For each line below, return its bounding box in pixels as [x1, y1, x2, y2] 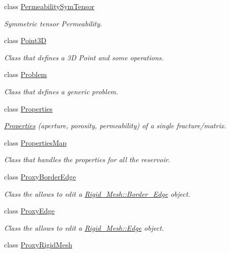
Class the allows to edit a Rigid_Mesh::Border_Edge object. [4, 188, 190, 199]
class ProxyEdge [4, 205, 55, 216]
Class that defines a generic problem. [4, 86, 119, 96]
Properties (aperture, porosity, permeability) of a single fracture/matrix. [4, 120, 226, 131]
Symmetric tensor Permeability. [4, 18, 102, 28]
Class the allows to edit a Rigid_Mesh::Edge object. [4, 222, 164, 233]
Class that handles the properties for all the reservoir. [4, 154, 171, 165]
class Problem [4, 69, 47, 80]
